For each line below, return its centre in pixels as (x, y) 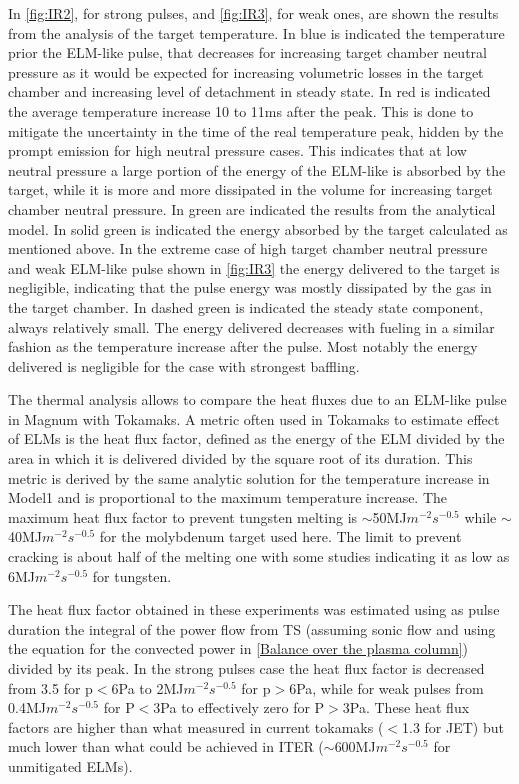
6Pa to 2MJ (147, 687)
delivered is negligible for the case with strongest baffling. (184, 365)
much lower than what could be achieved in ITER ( (166, 746)
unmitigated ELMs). (70, 765)
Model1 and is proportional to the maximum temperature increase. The (228, 497)
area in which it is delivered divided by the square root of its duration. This (240, 458)
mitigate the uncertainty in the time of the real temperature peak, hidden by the (256, 130)
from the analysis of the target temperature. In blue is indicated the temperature (256, 32)
